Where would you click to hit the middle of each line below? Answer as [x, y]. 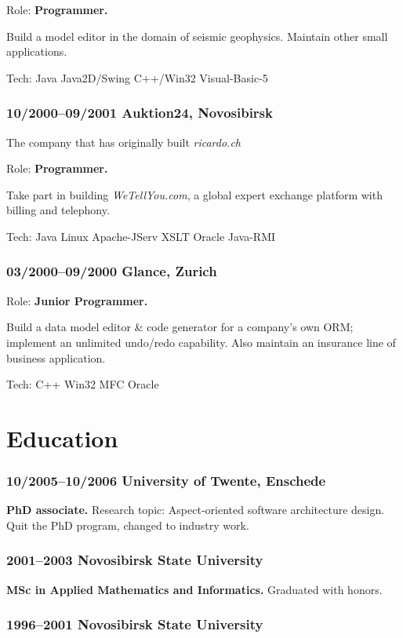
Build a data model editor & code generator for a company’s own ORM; [180, 327]
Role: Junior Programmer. [77, 300]
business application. [56, 357]
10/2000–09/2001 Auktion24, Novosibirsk [140, 113]
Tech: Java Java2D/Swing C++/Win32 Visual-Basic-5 [137, 77]
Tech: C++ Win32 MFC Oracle [83, 384]
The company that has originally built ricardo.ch [124, 142]
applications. [37, 51]
